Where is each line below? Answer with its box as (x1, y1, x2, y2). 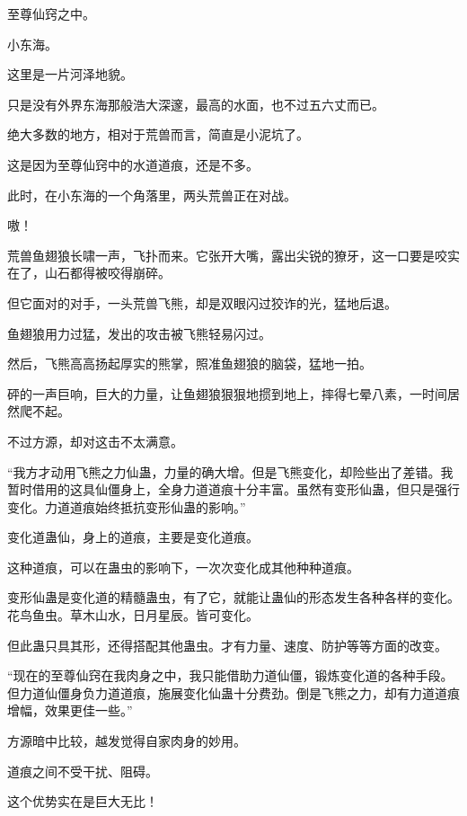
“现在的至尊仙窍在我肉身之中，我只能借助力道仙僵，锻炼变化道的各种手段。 (7, 666, 454, 685)
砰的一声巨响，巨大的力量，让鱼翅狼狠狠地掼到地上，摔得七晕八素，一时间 (7, 384, 447, 403)
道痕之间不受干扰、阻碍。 (7, 761, 158, 780)
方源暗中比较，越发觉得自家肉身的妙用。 (7, 732, 246, 750)
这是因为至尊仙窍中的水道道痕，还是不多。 (7, 155, 259, 173)
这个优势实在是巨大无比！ (7, 792, 158, 811)
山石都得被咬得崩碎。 (44, 263, 171, 282)
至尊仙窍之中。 (7, 4, 95, 22)
